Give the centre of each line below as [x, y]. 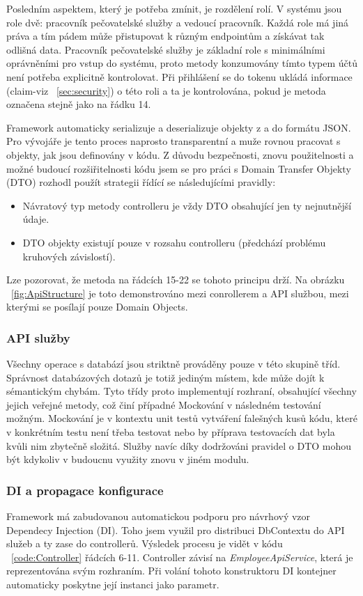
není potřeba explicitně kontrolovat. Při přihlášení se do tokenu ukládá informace [179, 76]
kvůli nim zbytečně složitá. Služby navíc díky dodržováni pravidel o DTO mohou [179, 445]
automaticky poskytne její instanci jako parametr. [113, 585]
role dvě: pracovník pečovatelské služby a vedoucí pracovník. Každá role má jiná [178, 22]
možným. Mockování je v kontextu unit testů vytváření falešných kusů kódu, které [182, 418]
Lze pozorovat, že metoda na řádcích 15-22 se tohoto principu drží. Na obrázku [176, 280]
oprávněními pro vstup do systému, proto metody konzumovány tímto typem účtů [182, 63]
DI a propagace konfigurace [85, 490]
